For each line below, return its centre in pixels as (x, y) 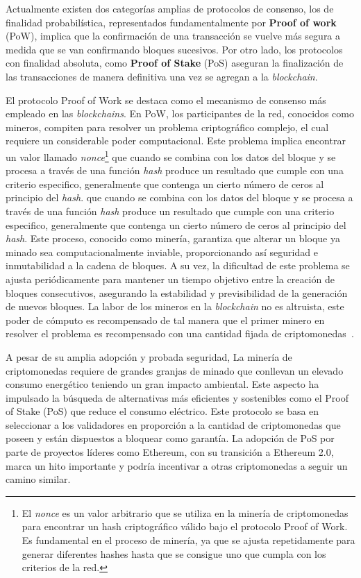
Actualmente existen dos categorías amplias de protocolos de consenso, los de (170, 8)
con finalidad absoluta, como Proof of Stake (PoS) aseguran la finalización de (175, 63)
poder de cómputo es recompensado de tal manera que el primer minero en (165, 320)
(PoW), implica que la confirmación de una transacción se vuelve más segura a (173, 36)
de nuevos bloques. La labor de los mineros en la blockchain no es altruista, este (175, 306)
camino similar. (38, 479)
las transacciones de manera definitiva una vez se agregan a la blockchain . (162, 76)
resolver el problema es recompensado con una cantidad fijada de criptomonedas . (180, 333)
